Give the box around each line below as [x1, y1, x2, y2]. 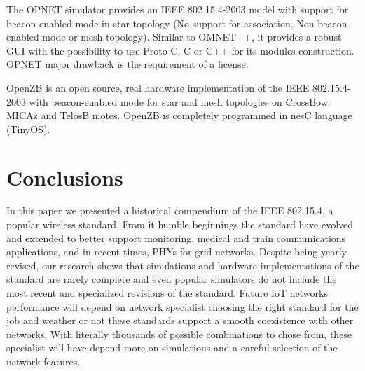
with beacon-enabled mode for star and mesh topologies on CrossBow [29, 94, 328, 108]
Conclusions [6, 162, 123, 191]
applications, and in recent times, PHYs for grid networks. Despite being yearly [6, 244, 347, 259]
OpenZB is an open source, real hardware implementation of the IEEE [6, 80, 310, 94]
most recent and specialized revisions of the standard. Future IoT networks [6, 286, 328, 300]
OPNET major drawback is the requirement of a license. [6, 57, 249, 71]
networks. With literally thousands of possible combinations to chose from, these [6, 326, 352, 341]
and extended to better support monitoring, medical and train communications [6, 230, 346, 245]
